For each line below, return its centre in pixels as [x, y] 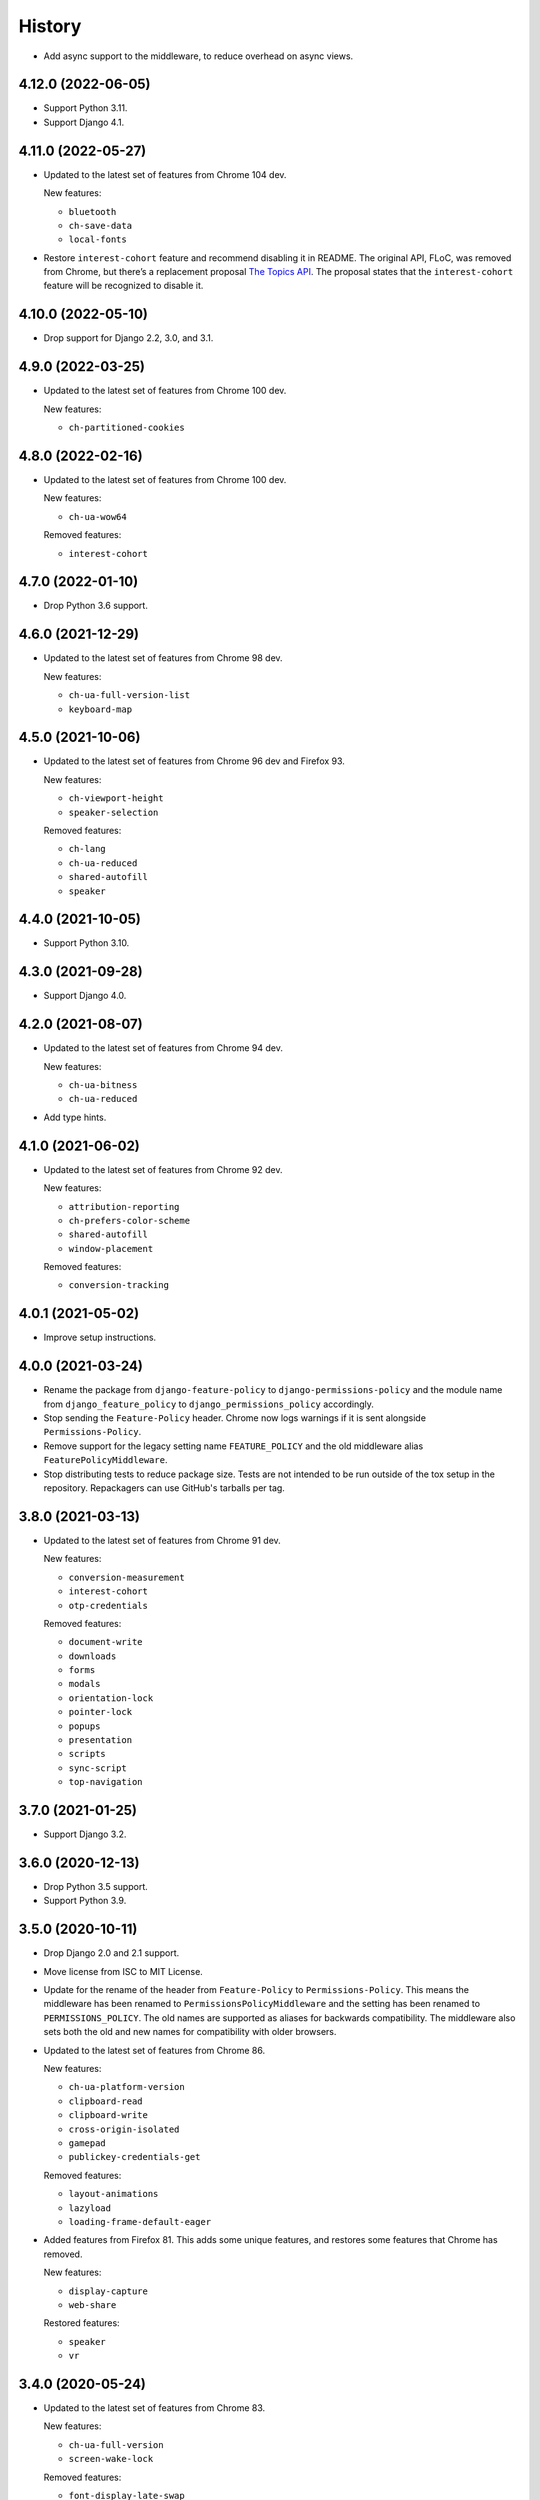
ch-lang [87, 849]
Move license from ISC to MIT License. [123, 1971]
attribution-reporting [124, 1206]
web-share [92, 2304]
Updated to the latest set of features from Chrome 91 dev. [162, 1540]
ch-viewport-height [116, 798]
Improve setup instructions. [100, 1337]
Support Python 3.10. [86, 943]
